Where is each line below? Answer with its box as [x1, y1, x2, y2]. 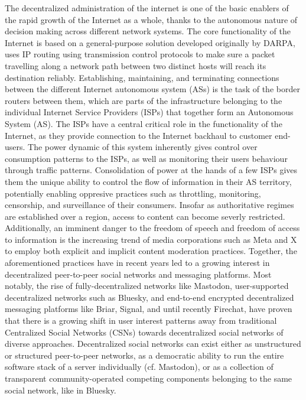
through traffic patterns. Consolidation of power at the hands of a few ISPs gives [5, 164, 298, 176]
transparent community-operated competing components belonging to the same [5, 372, 292, 384]
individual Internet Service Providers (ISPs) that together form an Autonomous [5, 106, 294, 118]
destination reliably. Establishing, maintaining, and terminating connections [5, 71, 279, 83]
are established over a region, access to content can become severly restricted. [5, 210, 285, 222]
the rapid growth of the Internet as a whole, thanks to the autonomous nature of [5, 13, 298, 25]
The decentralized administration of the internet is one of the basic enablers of [5, 2, 289, 14]
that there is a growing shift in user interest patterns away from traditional [5, 314, 277, 327]
